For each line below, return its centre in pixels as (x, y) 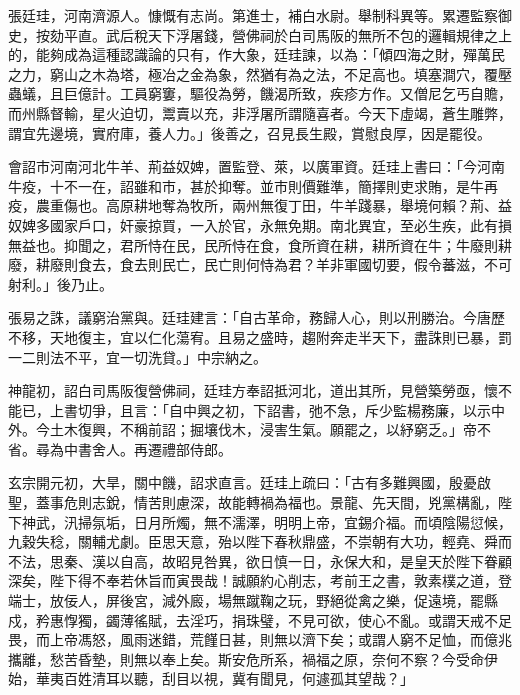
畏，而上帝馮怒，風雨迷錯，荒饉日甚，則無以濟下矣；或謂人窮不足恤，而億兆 (260, 639)
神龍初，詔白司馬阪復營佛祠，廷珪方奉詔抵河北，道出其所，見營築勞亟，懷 (253, 390)
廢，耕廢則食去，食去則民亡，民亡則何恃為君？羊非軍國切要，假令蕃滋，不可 (260, 264)
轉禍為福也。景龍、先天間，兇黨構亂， (371, 502)
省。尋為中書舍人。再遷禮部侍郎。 (120, 448)
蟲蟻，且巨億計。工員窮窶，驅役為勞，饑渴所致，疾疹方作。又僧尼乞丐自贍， (260, 93)
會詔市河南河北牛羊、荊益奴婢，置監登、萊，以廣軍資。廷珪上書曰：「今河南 (256, 166)
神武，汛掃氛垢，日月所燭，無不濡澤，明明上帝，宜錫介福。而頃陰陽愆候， (266, 521)
